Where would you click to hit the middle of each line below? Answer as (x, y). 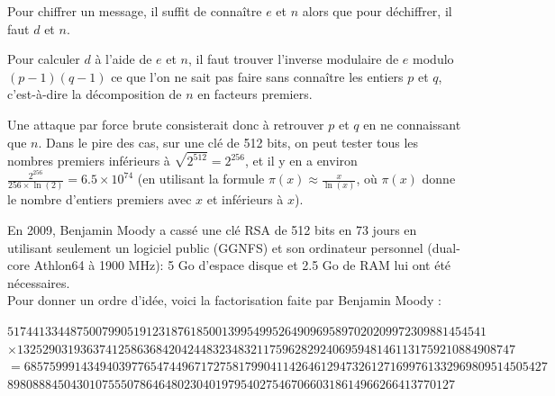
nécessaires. (39, 282)
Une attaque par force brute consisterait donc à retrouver (166, 124)
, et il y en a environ (301, 161)
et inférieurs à (245, 199)
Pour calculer (44, 59)
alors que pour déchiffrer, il (377, 11)
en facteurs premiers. (255, 94)
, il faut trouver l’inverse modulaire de (294, 59)
